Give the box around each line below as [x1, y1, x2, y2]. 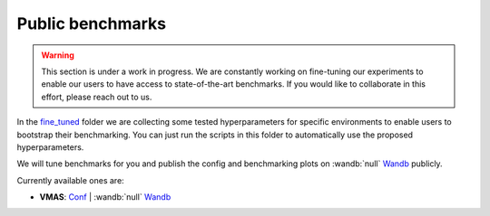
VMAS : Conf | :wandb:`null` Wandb [39, 192, 171, 202]
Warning [41, 50, 74, 61]
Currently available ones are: [16, 174, 124, 185]
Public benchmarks [16, 14, 167, 33]
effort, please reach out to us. [41, 91, 152, 102]
